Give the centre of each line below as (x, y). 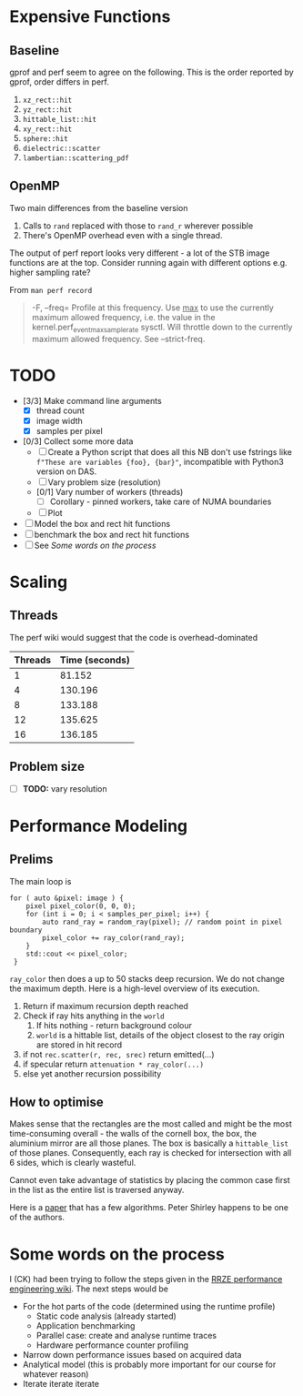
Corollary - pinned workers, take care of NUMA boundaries (161, 501)
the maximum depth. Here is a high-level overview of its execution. (135, 988)
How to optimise (57, 1103)
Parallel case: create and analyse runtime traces (126, 1336)
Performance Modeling (99, 826)
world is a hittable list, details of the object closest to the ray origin (160, 1035)
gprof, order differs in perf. (59, 82)
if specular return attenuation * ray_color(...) (113, 1064)
